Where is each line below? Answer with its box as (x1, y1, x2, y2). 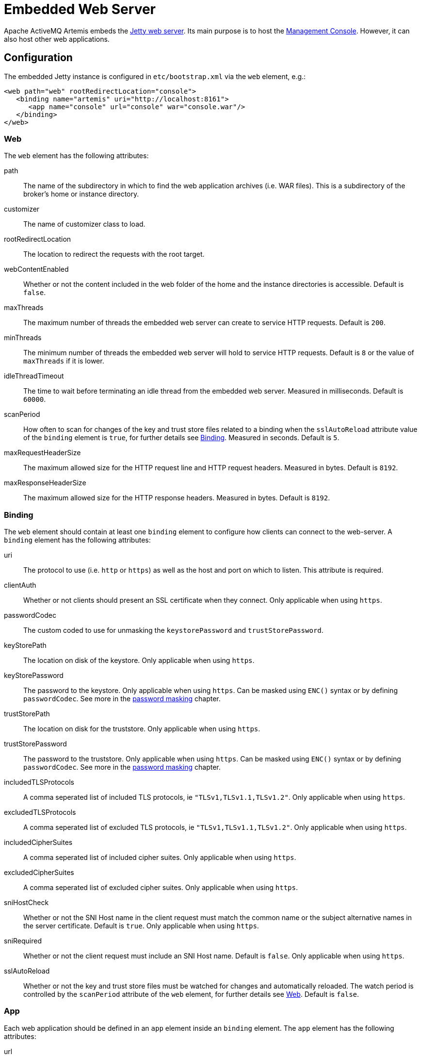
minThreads (4, 333, 42, 342)
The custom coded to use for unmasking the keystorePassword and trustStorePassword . (23, 626, 324, 635)
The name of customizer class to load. (23, 220, 146, 229)
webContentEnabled (4, 265, 69, 274)
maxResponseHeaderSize (4, 479, 86, 487)
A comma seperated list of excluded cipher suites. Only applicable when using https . (23, 883, 298, 892)
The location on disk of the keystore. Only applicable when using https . (23, 656, 255, 665)
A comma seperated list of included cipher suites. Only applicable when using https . (23, 853, 296, 862)
